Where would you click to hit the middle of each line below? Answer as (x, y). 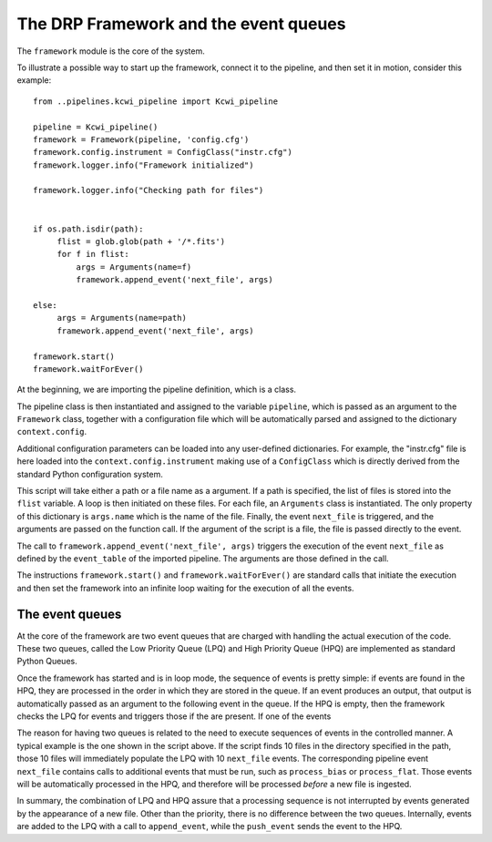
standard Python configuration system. (90, 474)
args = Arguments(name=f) (134, 267)
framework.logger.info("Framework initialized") (143, 165)
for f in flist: (93, 254)
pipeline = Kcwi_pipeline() (96, 127)
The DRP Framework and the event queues (181, 24)
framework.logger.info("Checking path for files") (149, 190)
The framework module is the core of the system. (111, 51)
